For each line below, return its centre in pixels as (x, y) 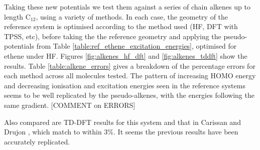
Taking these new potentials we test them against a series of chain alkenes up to (127, 7)
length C (17, 16)
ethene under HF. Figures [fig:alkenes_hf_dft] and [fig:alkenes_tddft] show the (126, 55)
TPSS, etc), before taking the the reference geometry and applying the (113, 36)
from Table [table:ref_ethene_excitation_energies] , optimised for (137, 46)
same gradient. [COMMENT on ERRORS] (70, 105)
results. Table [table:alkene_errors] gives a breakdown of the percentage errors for (130, 65)
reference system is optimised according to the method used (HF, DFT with (121, 26)
